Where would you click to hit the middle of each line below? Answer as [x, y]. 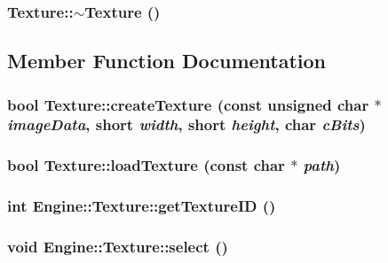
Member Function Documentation [167, 61]
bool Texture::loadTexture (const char [146, 165]
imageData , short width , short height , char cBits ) [186, 124]
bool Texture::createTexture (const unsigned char [188, 104]
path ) [322, 165]
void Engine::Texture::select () [118, 246]
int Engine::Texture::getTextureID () [142, 206]
